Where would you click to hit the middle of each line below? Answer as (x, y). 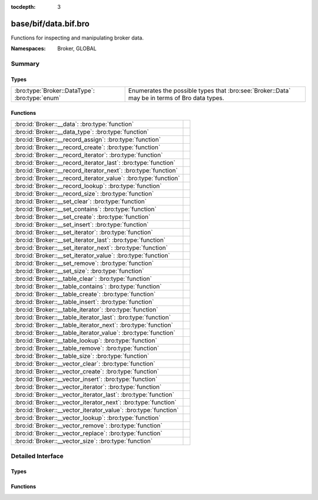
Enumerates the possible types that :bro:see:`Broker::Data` (209, 91)
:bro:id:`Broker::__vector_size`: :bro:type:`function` (84, 441)
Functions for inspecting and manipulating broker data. (77, 38)
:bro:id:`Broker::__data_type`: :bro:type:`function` (82, 132)
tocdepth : (23, 7)
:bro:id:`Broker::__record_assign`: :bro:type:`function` (88, 140)
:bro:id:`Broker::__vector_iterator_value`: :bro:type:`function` (97, 410)
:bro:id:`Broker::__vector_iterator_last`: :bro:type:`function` (95, 395)
